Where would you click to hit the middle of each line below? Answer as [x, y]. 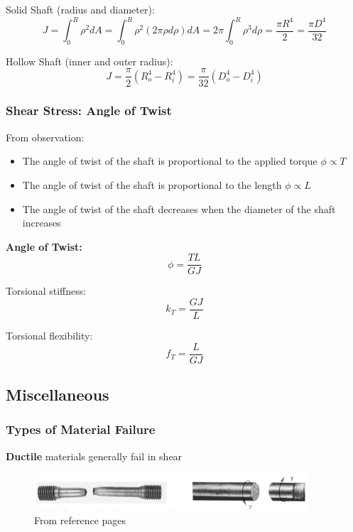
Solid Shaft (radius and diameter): [80, 9]
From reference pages [80, 520]
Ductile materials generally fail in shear [94, 456]
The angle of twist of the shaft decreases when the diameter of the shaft [179, 208]
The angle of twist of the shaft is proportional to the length [152, 184]
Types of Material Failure [81, 429]
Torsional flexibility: [49, 336]
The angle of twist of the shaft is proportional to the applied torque [170, 161]
